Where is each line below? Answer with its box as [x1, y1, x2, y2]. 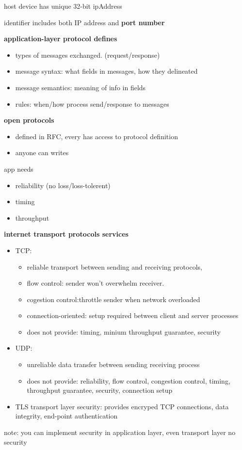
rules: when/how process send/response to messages [15, 98, 169, 109]
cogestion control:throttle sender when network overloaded [27, 294, 200, 304]
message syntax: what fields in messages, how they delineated [15, 66, 198, 76]
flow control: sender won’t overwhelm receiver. [27, 278, 164, 288]
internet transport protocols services [4, 229, 129, 239]
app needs [4, 163, 33, 174]
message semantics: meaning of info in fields [15, 82, 146, 92]
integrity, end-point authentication [15, 411, 118, 421]
